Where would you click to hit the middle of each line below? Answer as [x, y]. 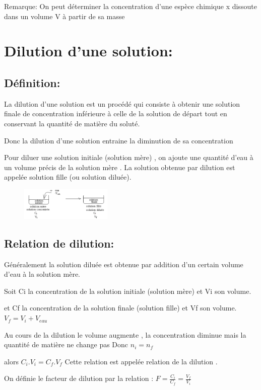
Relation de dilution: [59, 243]
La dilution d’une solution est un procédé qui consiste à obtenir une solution [122, 103]
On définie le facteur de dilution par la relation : [79, 378]
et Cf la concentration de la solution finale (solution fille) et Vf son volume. [120, 308]
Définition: [32, 82]
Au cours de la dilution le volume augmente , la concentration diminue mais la [125, 334]
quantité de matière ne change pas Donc [66, 344]
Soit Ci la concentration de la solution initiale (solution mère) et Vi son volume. [128, 291]
